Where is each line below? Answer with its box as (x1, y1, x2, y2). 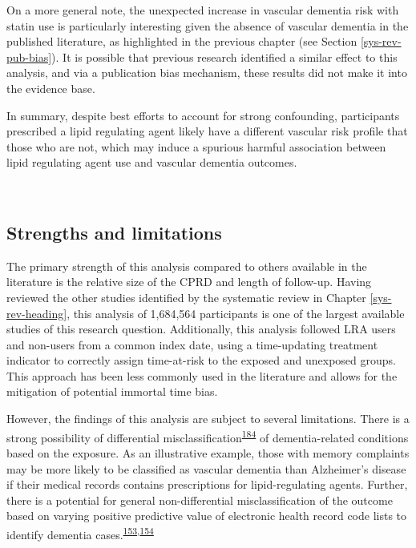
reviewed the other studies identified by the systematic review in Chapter (6, 288, 366, 305)
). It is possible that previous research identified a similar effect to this (51, 48, 398, 65)
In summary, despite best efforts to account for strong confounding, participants (6, 107, 400, 123)
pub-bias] (6, 48, 52, 65)
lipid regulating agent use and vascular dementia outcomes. (6, 154, 297, 171)
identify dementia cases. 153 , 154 (6, 523, 154, 542)
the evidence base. (6, 79, 95, 96)
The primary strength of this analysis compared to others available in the (6, 257, 367, 274)
